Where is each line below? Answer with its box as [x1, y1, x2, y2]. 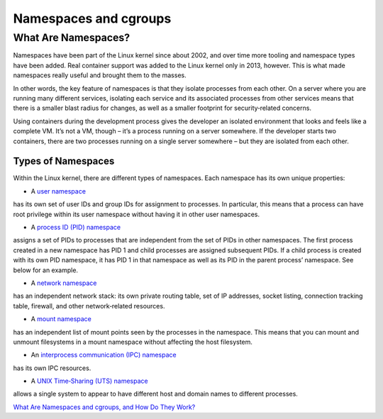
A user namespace [30, 186, 87, 195]
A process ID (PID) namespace [30, 223, 121, 231]
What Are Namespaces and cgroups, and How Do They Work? [13, 403, 196, 411]
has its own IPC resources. [13, 364, 91, 372]
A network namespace [30, 279, 97, 287]
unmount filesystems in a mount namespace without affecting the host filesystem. [13, 337, 253, 346]
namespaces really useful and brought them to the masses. [13, 71, 187, 79]
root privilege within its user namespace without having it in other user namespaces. [13, 210, 260, 218]
